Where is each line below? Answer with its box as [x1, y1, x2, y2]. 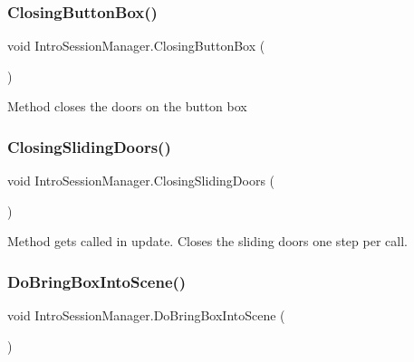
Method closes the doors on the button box [7, 97, 247, 116]
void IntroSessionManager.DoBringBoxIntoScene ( [7, 306, 285, 325]
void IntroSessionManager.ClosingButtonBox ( [7, 36, 265, 55]
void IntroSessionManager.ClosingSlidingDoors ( [7, 171, 275, 190]
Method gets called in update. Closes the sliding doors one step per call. [7, 232, 408, 251]
